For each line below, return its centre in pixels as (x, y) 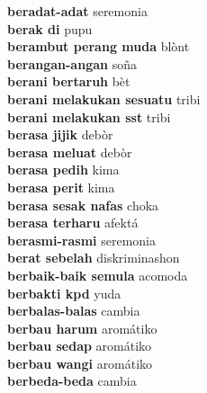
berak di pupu (50, 28)
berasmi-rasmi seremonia (81, 240)
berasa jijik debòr (60, 134)
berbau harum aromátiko (82, 328)
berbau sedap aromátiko (80, 346)
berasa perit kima (61, 187)
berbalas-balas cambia (74, 311)
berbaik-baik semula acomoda (98, 275)
